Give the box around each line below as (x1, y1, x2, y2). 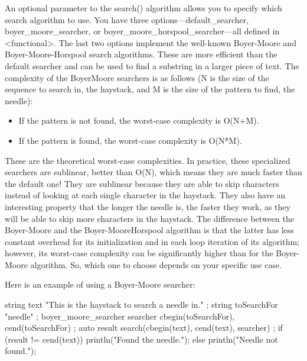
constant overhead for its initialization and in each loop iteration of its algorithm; (5, 235, 299, 247)
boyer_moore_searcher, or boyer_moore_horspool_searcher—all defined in (5, 25, 280, 37)
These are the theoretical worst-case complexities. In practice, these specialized (5, 154, 290, 166)
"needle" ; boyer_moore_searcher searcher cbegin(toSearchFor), (5, 310, 235, 322)
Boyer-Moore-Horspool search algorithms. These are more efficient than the (5, 48, 277, 60)
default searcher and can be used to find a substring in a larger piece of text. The (5, 59, 299, 72)
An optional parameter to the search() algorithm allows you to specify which (5, 2, 282, 14)
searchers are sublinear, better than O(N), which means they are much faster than (5, 166, 302, 178)
